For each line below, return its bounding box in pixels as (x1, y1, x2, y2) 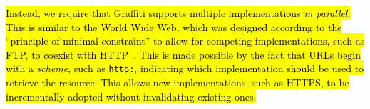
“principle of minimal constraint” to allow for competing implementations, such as (6, 33, 365, 48)
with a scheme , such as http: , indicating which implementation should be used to (6, 61, 364, 76)
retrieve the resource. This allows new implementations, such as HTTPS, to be (6, 75, 349, 90)
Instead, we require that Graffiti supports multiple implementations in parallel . (6, 6, 351, 20)
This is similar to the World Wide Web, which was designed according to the (6, 19, 342, 34)
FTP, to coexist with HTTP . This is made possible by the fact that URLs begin (6, 47, 361, 62)
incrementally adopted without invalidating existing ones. (6, 88, 257, 103)
